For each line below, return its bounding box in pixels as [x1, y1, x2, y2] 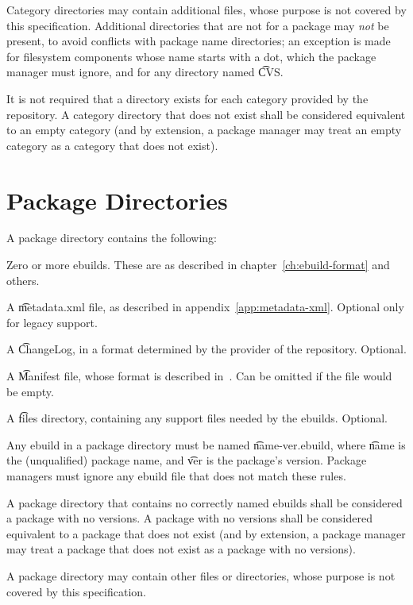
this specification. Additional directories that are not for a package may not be [6, 17, 389, 33]
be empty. [6, 383, 54, 399]
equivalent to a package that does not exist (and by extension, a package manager [6, 525, 406, 541]
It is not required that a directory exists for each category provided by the [6, 90, 369, 106]
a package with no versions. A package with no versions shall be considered [6, 510, 372, 526]
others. [6, 272, 40, 288]
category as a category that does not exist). [6, 137, 218, 153]
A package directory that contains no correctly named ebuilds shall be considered [6, 494, 403, 511]
